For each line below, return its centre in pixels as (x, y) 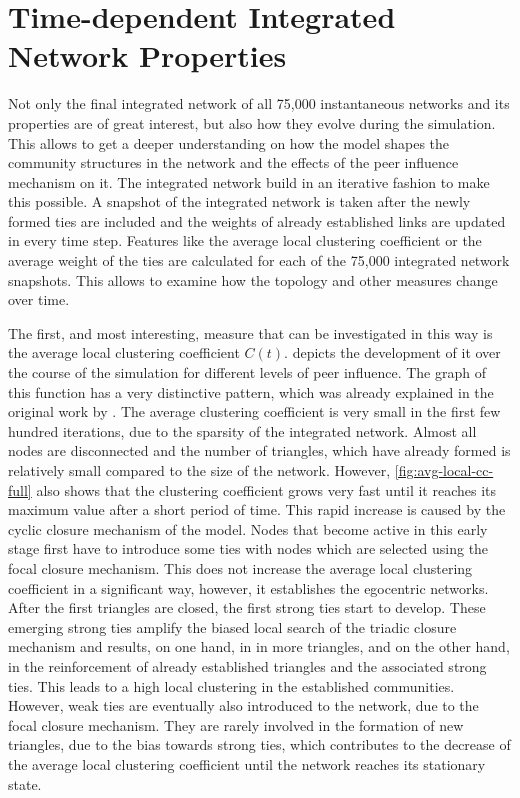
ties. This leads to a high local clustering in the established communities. (231, 685)
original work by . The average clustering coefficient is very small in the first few (254, 411)
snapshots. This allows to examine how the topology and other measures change (253, 279)
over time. (39, 299)
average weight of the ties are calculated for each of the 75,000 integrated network (259, 260)
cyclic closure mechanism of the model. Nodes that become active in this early (248, 528)
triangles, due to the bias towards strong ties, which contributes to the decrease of (259, 744)
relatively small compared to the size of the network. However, (199, 470)
